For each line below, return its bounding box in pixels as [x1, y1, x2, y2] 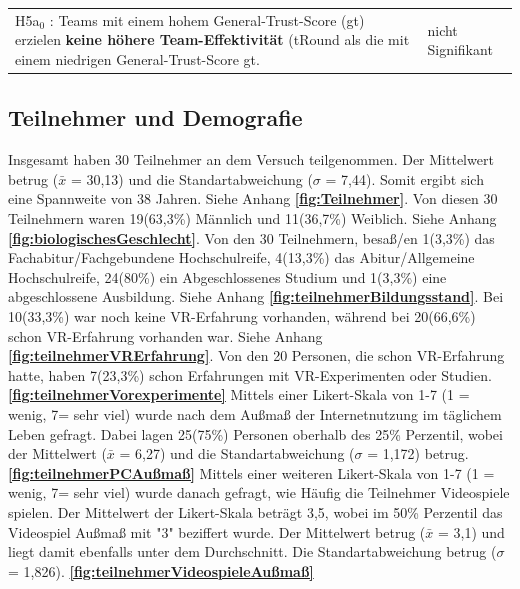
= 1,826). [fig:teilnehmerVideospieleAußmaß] [8, 560, 314, 581]
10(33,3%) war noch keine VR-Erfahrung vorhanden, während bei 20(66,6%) [8, 305, 476, 326]
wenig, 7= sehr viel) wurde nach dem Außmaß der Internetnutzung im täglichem [8, 403, 502, 424]
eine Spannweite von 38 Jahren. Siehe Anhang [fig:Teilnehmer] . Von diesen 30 [8, 188, 498, 209]
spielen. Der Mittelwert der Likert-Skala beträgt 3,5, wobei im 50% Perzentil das [8, 501, 503, 522]
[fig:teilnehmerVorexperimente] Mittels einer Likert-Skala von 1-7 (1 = [8, 384, 470, 405]
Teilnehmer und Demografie [8, 102, 303, 133]
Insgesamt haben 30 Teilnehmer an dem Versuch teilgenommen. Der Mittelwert [8, 149, 494, 170]
